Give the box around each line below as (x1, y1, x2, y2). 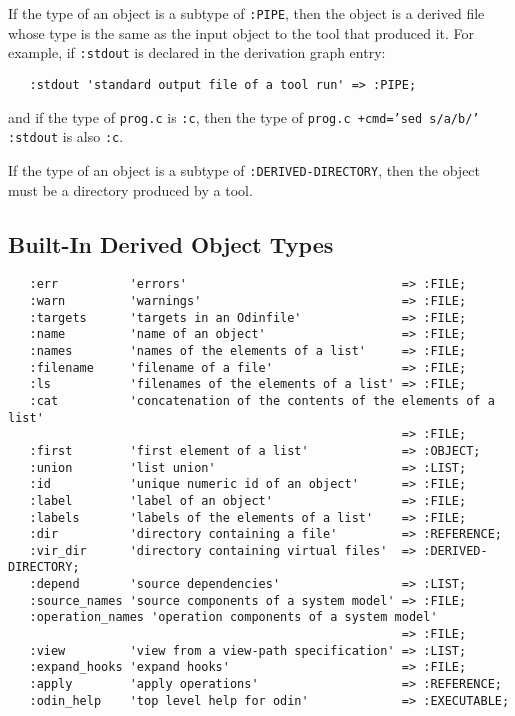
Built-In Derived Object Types (8, 228, 334, 259)
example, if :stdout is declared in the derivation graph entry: (8, 42, 386, 63)
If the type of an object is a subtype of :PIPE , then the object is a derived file (8, 3, 485, 23)
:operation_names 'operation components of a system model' (29, 610, 438, 625)
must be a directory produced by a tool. (8, 179, 253, 200)
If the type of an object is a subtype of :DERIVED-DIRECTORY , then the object (8, 159, 481, 180)
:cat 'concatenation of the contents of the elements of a (29, 393, 495, 408)
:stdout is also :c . (8, 126, 124, 147)
